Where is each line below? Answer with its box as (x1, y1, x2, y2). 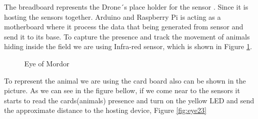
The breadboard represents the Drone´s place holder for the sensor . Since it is (4, 2, 248, 12)
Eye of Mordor (24, 58, 69, 68)
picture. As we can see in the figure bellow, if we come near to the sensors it (4, 85, 240, 96)
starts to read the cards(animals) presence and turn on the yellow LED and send (4, 95, 254, 105)
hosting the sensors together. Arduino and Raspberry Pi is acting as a (4, 11, 221, 22)
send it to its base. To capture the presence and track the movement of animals (4, 31, 250, 42)
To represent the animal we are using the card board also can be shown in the (4, 75, 246, 86)
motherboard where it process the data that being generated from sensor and (4, 21, 243, 32)
